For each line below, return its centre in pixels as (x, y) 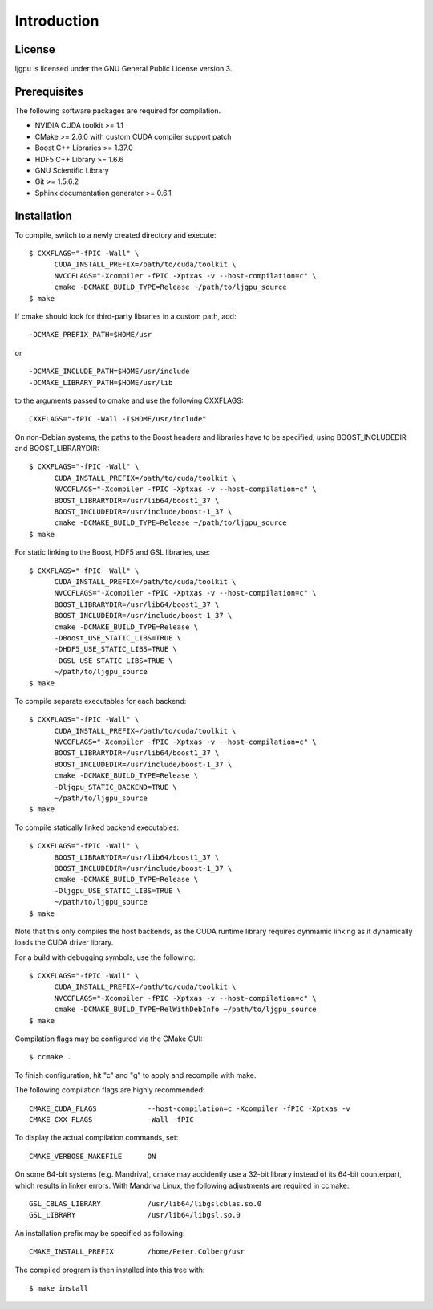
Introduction (57, 21)
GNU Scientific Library (72, 170)
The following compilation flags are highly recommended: (110, 1090)
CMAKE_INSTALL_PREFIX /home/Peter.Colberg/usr (137, 1252)
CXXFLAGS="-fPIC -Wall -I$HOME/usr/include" (118, 419)
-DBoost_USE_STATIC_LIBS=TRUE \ (118, 638)
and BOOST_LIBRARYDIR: (57, 449)
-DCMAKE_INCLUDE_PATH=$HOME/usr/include (109, 372)
